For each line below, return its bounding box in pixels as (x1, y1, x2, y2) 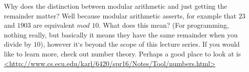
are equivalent (33, 20, 75, 30)
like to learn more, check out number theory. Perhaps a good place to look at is (4, 48, 241, 58)
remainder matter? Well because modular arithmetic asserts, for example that (4, 10, 236, 20)
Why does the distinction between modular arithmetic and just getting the (4, 1, 228, 11)
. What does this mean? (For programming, (98, 20, 229, 30)
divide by (4, 39, 32, 49)
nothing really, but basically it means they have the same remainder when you (4, 29, 238, 39)
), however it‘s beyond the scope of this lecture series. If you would (40, 39, 240, 49)
